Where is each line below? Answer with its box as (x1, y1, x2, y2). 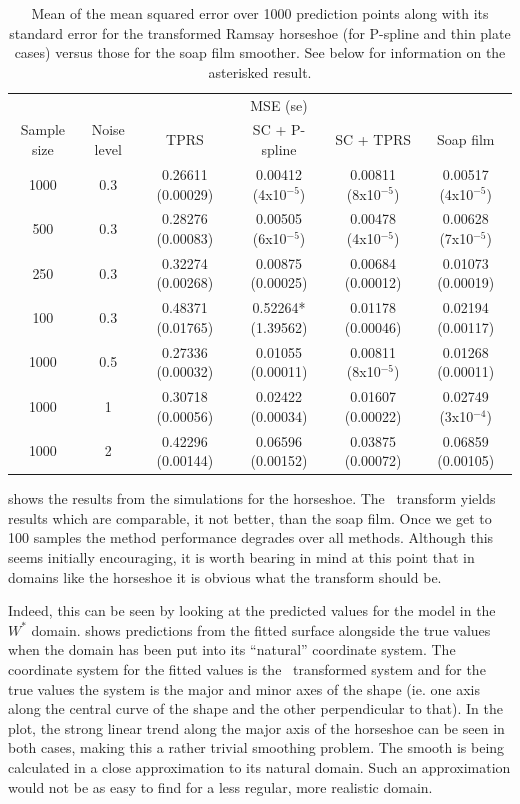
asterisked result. (208, 61, 312, 82)
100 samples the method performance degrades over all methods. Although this (8, 527, 494, 548)
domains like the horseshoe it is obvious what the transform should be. (8, 566, 442, 587)
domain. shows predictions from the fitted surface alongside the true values (31, 619, 491, 640)
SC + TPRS (335, 129, 412, 150)
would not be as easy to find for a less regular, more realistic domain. (8, 776, 433, 797)
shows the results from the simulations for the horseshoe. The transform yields (8, 488, 496, 509)
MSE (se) (250, 94, 308, 115)
